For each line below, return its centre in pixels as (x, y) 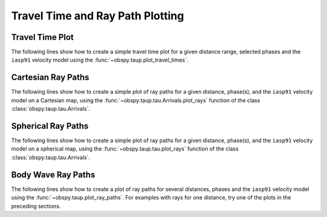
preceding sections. (36, 206)
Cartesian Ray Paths (50, 78)
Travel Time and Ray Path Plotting (97, 16)
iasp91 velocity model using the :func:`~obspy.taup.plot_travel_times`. (100, 60)
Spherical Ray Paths (50, 126)
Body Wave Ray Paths (53, 174)
